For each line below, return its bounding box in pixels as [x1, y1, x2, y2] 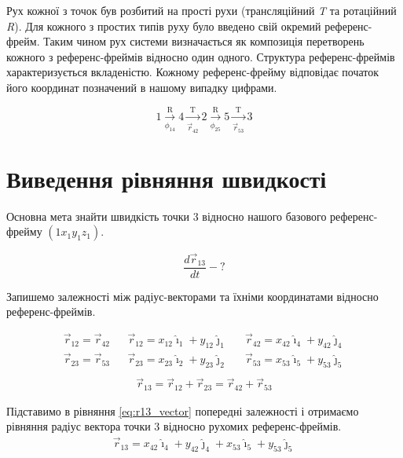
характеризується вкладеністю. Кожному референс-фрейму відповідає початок [6, 64, 379, 80]
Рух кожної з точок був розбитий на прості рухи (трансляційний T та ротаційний [6, 2, 397, 18]
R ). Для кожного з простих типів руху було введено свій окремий [6, 17, 321, 34]
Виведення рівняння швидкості [6, 162, 327, 194]
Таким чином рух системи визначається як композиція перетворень [43, 33, 365, 49]
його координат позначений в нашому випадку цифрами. [6, 79, 277, 95]
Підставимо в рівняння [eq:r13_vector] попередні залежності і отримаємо [6, 402, 359, 419]
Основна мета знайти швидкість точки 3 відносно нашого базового [6, 207, 327, 224]
